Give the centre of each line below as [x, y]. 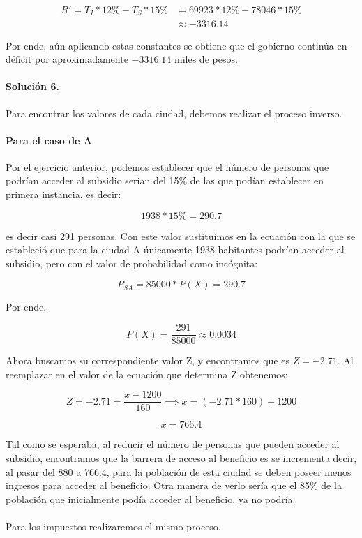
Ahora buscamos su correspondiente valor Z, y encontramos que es [148, 360]
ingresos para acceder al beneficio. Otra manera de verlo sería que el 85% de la [174, 485]
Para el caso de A [49, 140]
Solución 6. [32, 86]
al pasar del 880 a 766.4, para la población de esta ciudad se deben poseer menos [179, 471]
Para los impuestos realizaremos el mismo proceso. [113, 526]
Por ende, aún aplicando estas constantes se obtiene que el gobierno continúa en [176, 45]
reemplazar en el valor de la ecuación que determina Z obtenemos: [147, 374]
